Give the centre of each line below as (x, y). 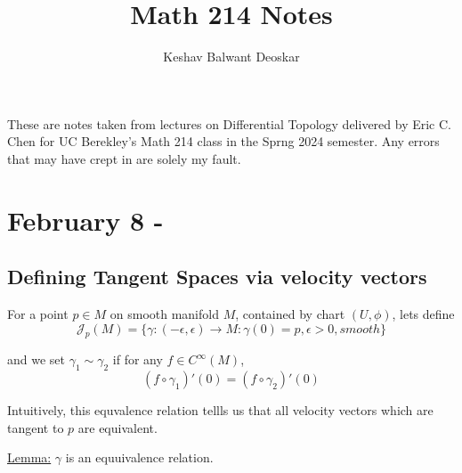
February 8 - (85, 220)
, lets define (423, 314)
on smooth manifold (164, 314)
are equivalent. (118, 427)
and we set (36, 359)
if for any (138, 359)
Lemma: (29, 457)
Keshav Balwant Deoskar (231, 57)
